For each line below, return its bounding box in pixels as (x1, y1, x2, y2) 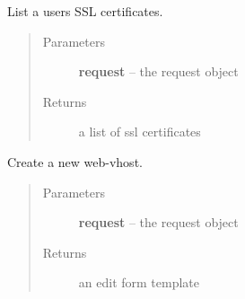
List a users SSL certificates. (7, 2, 163, 20)
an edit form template (78, 273, 200, 292)
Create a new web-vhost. (7, 152, 143, 171)
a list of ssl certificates (78, 122, 201, 141)
